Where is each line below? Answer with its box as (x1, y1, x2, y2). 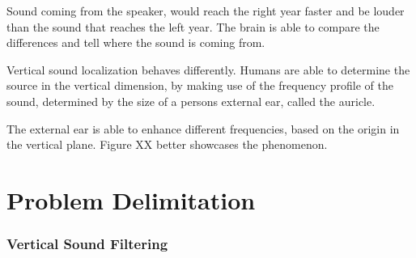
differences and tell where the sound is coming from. (6, 34, 265, 51)
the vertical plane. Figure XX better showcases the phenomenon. (6, 136, 328, 153)
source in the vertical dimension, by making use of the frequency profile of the (6, 77, 393, 94)
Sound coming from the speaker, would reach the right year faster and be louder (6, 2, 405, 19)
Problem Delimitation (6, 183, 256, 216)
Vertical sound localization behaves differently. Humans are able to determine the (6, 61, 410, 78)
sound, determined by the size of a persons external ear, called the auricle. (6, 92, 376, 109)
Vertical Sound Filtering (6, 234, 168, 254)
